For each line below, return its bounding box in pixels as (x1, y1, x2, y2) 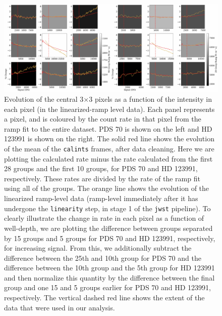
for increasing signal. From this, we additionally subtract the (4, 243, 192, 253)
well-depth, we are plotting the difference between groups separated (4, 222, 213, 233)
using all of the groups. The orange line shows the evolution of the (4, 183, 209, 193)
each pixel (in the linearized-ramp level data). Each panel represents (4, 103, 215, 114)
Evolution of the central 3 (4, 94, 84, 104)
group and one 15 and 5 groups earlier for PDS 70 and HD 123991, (4, 282, 211, 293)
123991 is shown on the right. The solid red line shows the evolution (4, 133, 214, 144)
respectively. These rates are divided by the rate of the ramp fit (4, 173, 200, 183)
